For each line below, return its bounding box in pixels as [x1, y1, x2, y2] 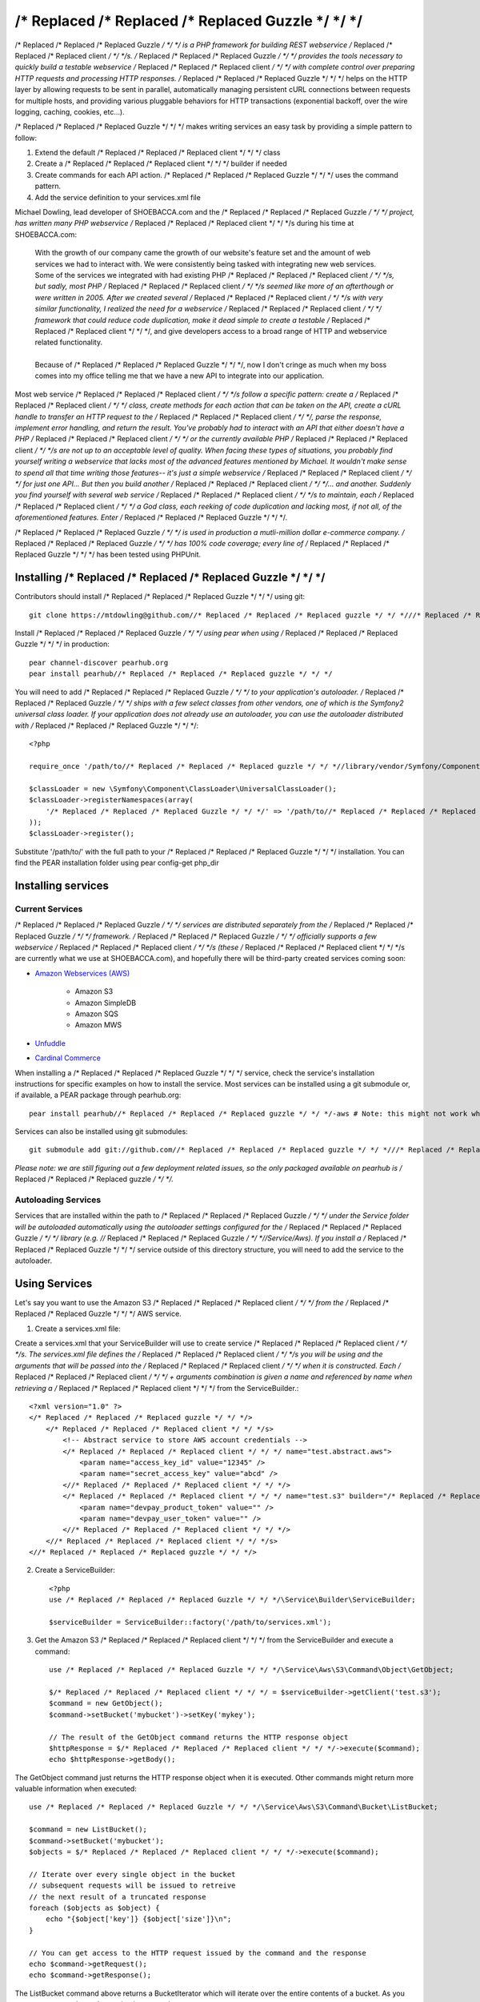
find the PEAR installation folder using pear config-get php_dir [14, 858, 219, 868]
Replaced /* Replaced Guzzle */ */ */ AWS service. [14, 1309, 182, 1319]
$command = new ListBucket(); [29, 1825, 148, 1834]
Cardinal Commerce [34, 1053, 102, 1063]
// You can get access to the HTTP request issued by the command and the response [29, 1948, 367, 1957]
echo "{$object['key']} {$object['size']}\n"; [45, 1915, 232, 1924]
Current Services [14, 903, 83, 915]
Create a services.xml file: [34, 1324, 122, 1333]
